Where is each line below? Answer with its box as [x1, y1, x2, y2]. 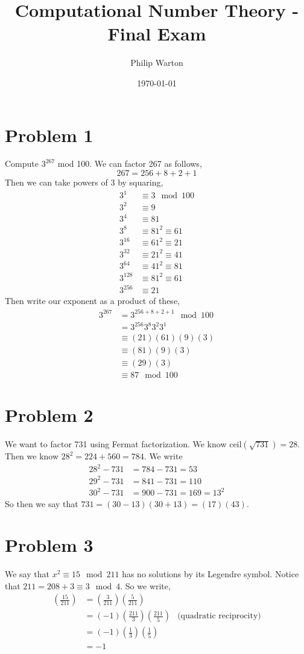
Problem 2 [5, 403, 93, 427]
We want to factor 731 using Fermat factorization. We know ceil [5, 438, 242, 450]
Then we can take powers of [5, 176, 108, 189]
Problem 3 [5, 533, 93, 557]
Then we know [5, 450, 59, 462]
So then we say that [5, 497, 78, 510]
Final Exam [107, 21, 206, 46]
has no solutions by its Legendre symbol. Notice [122, 568, 299, 580]
